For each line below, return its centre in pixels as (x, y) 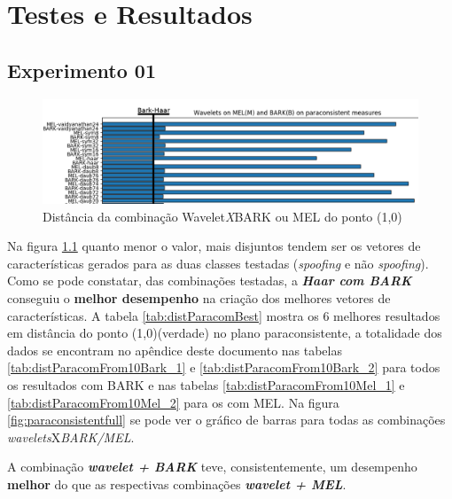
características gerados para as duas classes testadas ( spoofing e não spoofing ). (218, 263)
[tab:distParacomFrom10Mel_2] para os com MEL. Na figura (173, 402)
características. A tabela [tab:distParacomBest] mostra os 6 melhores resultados (224, 315)
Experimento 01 (82, 70)
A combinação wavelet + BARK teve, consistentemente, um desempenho (212, 467)
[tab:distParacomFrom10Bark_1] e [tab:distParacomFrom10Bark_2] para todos (224, 367)
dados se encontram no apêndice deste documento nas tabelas (175, 350)
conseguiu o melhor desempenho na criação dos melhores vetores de (199, 297)
